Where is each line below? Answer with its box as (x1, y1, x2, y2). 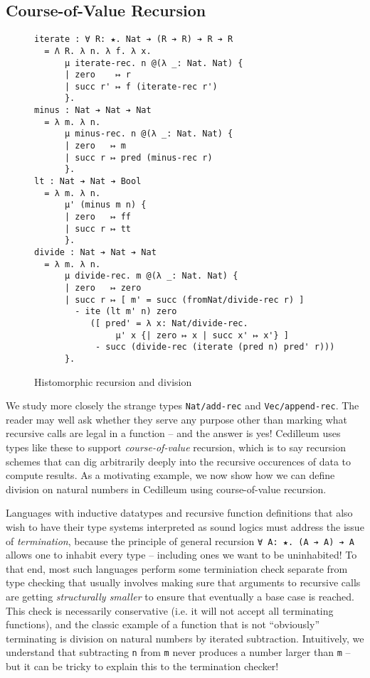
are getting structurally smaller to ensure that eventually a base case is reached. (6, 589, 354, 604)
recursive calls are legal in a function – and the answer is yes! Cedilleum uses (6, 426, 341, 441)
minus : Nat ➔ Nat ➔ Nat (34, 105, 152, 116)
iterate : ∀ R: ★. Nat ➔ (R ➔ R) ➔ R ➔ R (34, 34, 233, 45)
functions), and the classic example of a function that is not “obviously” (6, 617, 320, 632)
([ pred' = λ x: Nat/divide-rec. (90, 318, 248, 328)
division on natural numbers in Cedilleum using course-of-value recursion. (6, 481, 327, 496)
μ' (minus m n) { (64, 200, 147, 210)
